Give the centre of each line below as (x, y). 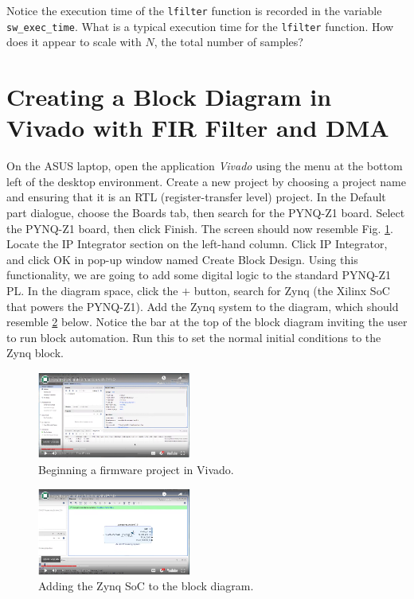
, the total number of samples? (228, 42)
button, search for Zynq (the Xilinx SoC (292, 290)
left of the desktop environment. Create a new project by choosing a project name (206, 181)
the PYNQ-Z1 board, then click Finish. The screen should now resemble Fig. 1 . (200, 228)
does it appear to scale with (74, 42)
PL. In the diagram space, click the (92, 290)
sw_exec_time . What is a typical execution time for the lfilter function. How (200, 26)
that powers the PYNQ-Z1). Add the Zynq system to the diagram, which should (203, 306)
